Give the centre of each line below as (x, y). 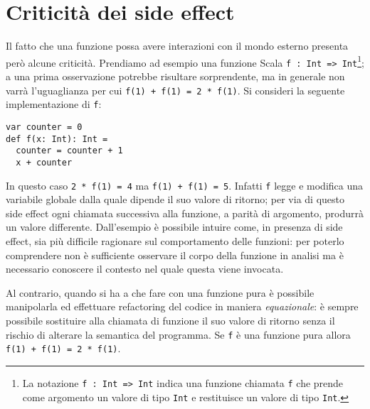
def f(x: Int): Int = (57, 139)
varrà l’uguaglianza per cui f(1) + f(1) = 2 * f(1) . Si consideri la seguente (175, 90)
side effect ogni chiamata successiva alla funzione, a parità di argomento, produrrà (185, 213)
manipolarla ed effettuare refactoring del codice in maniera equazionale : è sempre (182, 306)
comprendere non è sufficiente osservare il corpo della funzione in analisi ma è (175, 255)
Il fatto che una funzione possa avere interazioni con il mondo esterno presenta (177, 46)
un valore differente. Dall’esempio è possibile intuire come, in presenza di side (174, 227)
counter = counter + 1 (69, 151)
